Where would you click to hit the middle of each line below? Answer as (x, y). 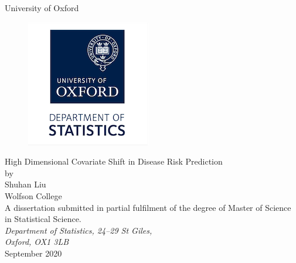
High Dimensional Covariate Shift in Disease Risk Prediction (114, 161)
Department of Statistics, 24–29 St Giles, (79, 230)
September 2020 (33, 253)
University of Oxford (42, 8)
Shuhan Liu (25, 184)
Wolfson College (33, 195)
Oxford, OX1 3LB (37, 242)
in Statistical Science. (43, 219)
